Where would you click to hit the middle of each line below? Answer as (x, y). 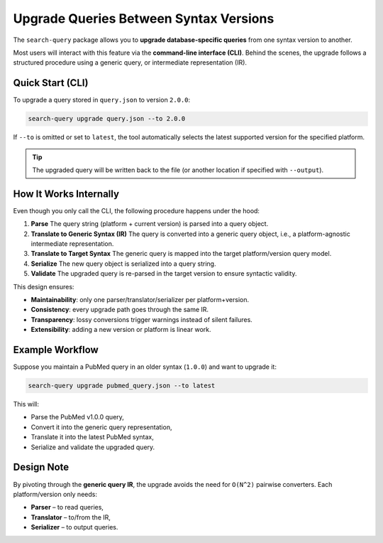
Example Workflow (56, 350)
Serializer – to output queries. (74, 527)
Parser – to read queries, (67, 507)
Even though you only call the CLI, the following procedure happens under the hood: (137, 210)
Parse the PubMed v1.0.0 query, (77, 417)
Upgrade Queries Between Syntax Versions (144, 18)
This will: (26, 404)
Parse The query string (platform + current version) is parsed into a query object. (150, 224)
